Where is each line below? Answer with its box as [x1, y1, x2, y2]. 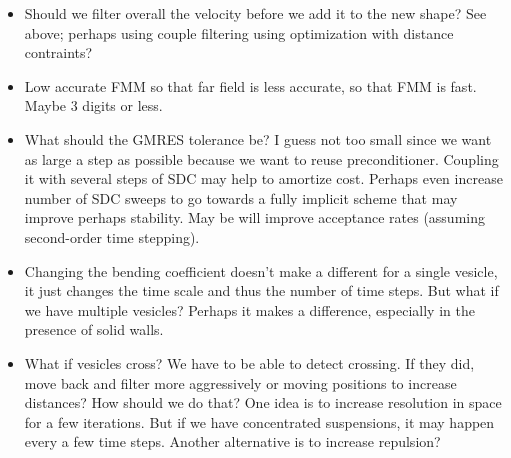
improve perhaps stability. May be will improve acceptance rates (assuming [24, 207, 485, 228]
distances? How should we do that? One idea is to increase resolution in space [24, 392, 502, 413]
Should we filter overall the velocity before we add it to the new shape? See [24, 3, 487, 23]
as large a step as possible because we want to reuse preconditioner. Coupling [24, 148, 499, 169]
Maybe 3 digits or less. [24, 95, 163, 116]
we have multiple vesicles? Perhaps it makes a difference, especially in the [24, 299, 475, 320]
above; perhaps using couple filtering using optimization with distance [24, 22, 454, 43]
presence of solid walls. [24, 319, 164, 340]
